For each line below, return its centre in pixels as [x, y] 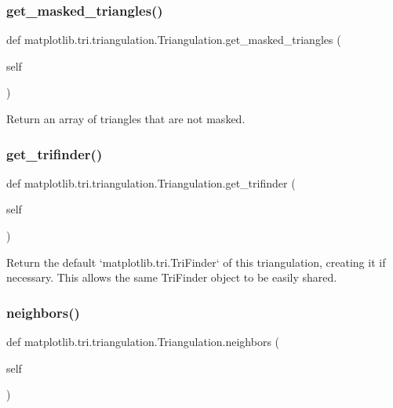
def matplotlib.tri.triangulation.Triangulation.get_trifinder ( [151, 182]
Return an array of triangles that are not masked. [126, 118]
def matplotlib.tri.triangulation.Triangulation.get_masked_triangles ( [174, 40]
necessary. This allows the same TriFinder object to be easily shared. [172, 277]
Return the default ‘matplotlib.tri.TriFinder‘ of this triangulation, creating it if [196, 262]
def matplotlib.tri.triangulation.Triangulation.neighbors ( [143, 341]
